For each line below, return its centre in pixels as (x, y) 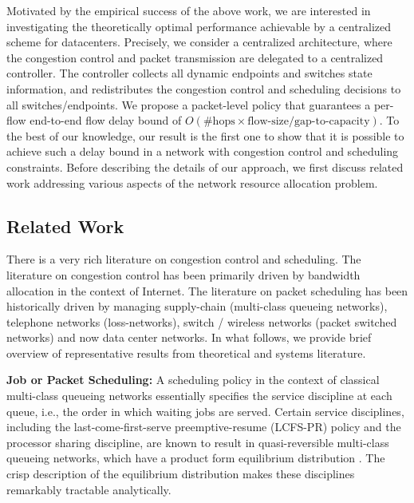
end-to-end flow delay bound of (106, 120)
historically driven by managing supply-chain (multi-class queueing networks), (197, 306)
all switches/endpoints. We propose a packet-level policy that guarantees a (189, 104)
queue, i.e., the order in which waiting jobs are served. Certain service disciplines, (205, 411)
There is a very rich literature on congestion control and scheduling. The (184, 259)
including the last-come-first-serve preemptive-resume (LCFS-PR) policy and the (204, 427)
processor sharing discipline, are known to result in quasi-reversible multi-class (198, 442)
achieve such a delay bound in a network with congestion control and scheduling (203, 151)
